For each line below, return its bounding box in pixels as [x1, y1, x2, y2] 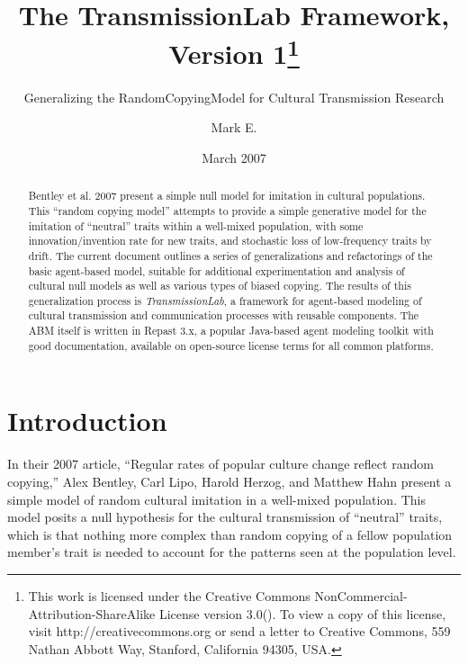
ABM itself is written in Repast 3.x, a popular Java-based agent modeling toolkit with [28, 323, 434, 338]
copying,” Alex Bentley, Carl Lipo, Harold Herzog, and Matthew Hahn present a [7, 471, 452, 490]
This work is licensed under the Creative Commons [28, 586, 310, 605]
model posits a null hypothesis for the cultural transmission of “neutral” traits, [7, 507, 443, 526]
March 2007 [202, 148, 266, 166]
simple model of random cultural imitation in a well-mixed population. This [7, 489, 426, 508]
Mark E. [211, 118, 257, 137]
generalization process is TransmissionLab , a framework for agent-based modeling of [28, 292, 422, 308]
